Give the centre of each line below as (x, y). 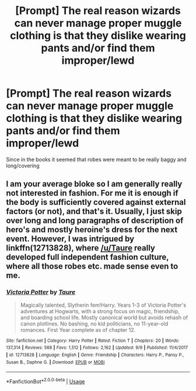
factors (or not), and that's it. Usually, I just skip (94, 212)
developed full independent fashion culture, (87, 257)
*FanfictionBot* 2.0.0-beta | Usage (45, 381)
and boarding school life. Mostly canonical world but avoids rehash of (104, 317)
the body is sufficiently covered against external (96, 202)
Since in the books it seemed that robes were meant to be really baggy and (96, 159)
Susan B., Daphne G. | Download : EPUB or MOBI (55, 362)
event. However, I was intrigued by (70, 239)
